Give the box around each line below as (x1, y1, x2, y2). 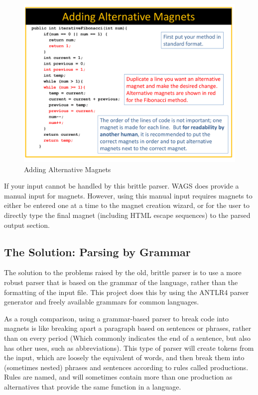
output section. (4, 219, 50, 230)
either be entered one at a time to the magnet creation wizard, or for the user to (4, 200, 250, 210)
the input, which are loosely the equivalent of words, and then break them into (4, 352, 245, 363)
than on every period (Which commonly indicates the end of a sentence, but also (4, 332, 251, 343)
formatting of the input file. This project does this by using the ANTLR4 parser (4, 287, 249, 297)
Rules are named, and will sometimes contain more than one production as (4, 372, 233, 382)
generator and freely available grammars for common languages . (4, 296, 199, 307)
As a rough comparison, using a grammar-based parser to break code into (4, 313, 229, 323)
